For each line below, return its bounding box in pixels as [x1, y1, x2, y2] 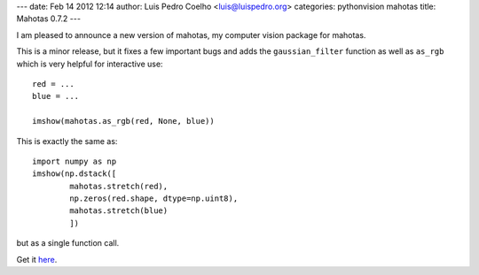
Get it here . [16, 254, 58, 264]
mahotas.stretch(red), [69, 181, 169, 191]
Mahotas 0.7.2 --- [16, 13, 82, 24]
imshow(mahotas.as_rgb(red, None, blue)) [32, 116, 215, 126]
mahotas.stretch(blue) [69, 206, 169, 216]
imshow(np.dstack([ [32, 169, 117, 179]
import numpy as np [32, 156, 117, 166]
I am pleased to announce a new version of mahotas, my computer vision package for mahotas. [16, 29, 366, 40]
